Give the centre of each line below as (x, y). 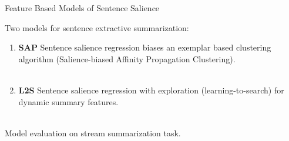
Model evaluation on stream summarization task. (93, 132)
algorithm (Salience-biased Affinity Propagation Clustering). (127, 58)
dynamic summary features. (68, 101)
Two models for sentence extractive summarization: (97, 27)
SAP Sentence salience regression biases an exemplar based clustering (145, 47)
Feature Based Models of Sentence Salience (82, 8)
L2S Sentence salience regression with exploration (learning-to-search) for (151, 90)
